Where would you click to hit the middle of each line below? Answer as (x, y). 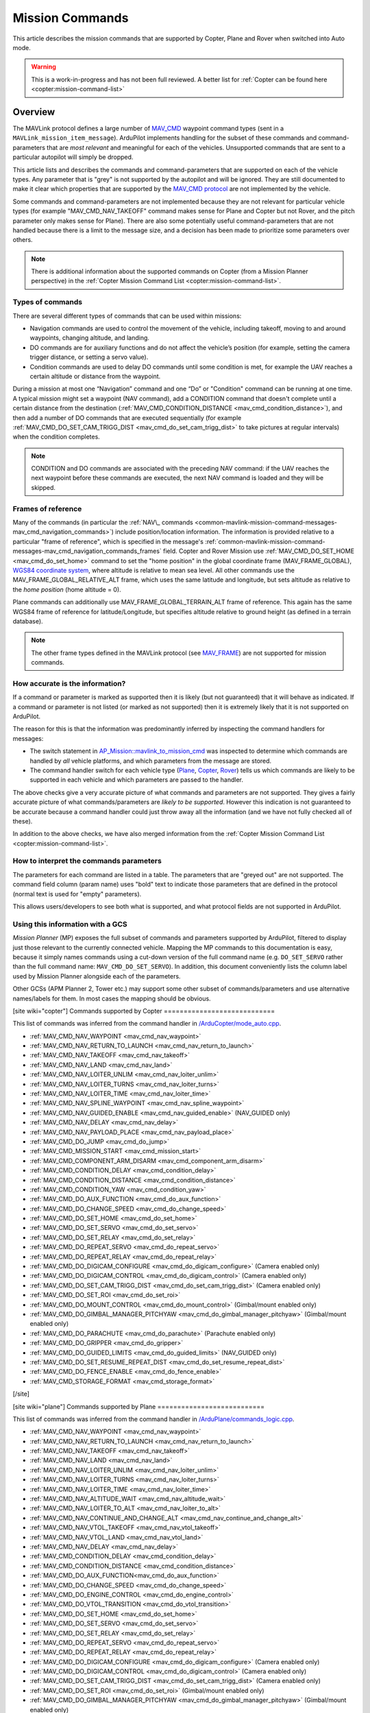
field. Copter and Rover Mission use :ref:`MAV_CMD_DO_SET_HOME (259, 551)
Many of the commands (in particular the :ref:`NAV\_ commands (103, 522)
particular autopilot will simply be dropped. (73, 157)
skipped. (44, 487)
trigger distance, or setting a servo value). (89, 357)
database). (28, 621)
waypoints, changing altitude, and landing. (90, 338)
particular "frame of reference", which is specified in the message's (108, 541)
